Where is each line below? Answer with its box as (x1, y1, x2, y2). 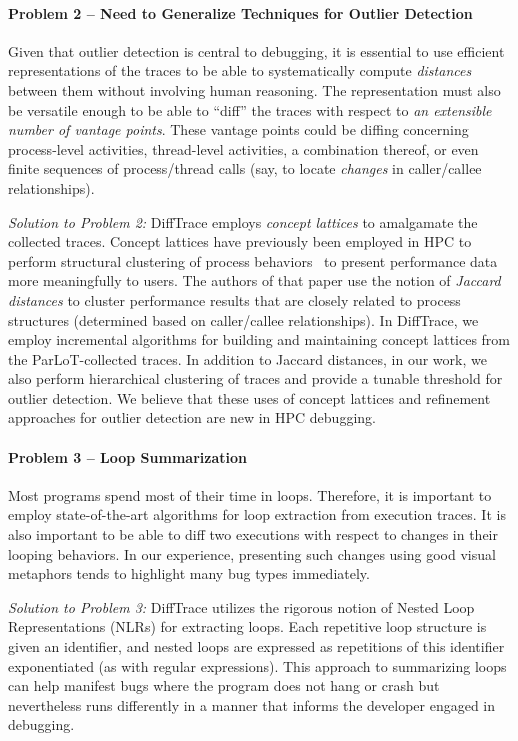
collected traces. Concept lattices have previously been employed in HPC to (8, 231, 472, 252)
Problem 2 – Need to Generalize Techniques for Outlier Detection (8, 2, 473, 23)
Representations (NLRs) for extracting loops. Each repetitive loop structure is (8, 616, 487, 637)
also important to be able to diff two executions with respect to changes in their (8, 524, 498, 545)
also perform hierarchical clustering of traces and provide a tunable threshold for (8, 368, 503, 389)
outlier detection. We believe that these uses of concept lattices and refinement (8, 387, 491, 408)
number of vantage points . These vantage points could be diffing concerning (8, 119, 469, 140)
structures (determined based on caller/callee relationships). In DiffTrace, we (8, 309, 479, 330)
